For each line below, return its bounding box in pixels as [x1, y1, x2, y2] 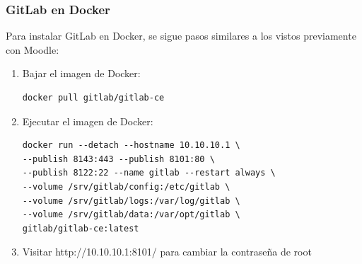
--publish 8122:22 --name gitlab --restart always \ [22, 168, 276, 178]
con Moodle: [6, 42, 59, 57]
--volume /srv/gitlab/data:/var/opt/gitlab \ [22, 210, 240, 220]
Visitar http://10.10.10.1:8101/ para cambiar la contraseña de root [22, 244, 312, 259]
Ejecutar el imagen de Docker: [22, 113, 153, 128]
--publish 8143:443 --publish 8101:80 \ [22, 154, 215, 164]
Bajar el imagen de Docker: [22, 66, 141, 81]
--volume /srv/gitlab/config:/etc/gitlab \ [22, 181, 230, 192]
